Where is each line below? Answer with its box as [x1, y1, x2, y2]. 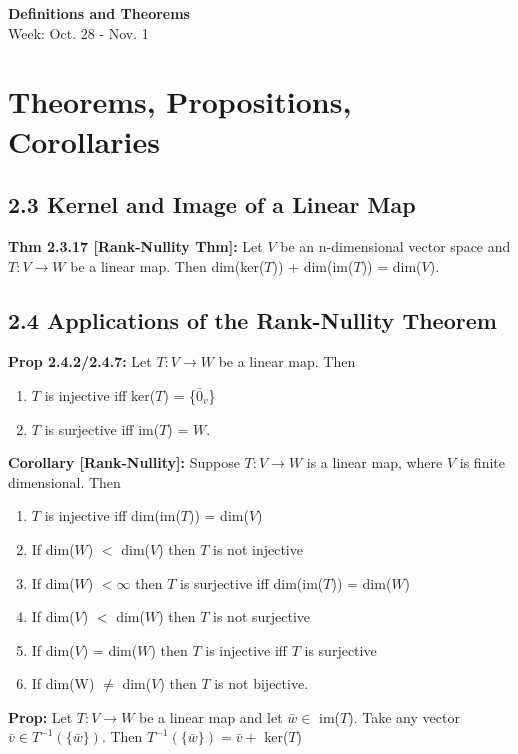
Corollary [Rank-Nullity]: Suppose [8, 452, 240, 473]
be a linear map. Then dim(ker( [70, 255, 265, 276]
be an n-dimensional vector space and [280, 235, 511, 256]
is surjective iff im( [44, 418, 160, 439]
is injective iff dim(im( [44, 505, 181, 526]
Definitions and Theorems [8, 3, 190, 23]
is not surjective [213, 606, 311, 627]
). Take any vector [348, 706, 460, 727]
